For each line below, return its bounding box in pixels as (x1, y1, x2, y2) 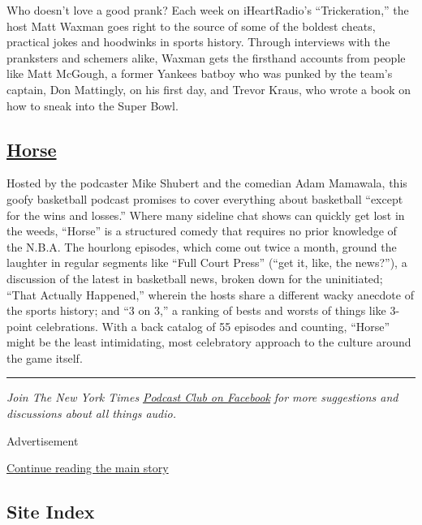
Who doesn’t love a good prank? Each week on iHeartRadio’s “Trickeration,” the (6, 2, 409, 18)
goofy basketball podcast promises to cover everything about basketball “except (6, 190, 403, 207)
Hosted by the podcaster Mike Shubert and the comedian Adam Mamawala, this (6, 174, 407, 191)
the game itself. (6, 349, 83, 366)
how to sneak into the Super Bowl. (6, 97, 179, 114)
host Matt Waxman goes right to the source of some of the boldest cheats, (6, 17, 376, 34)
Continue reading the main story (6, 459, 169, 476)
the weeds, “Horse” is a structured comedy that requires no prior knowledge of (6, 222, 397, 239)
